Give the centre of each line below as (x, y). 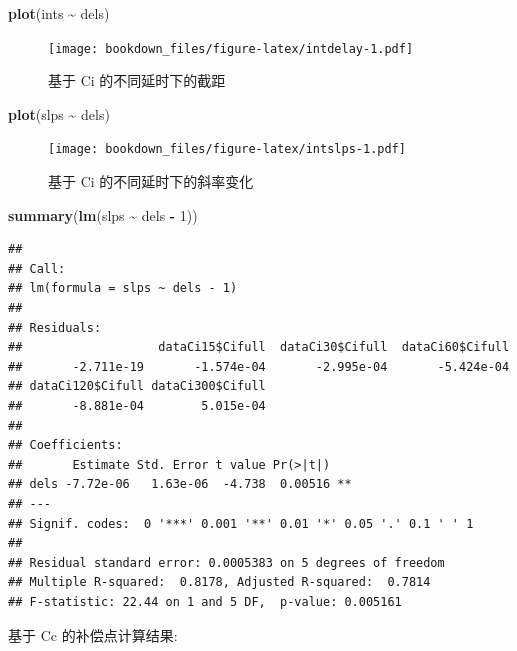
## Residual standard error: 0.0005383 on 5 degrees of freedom (226, 562)
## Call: (37, 268)
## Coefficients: (65, 445)
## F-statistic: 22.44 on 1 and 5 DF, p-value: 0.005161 (205, 601)
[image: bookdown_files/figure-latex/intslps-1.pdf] (227, 149)
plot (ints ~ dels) (59, 13)
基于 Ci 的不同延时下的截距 (137, 80)
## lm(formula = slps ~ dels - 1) (123, 288)
